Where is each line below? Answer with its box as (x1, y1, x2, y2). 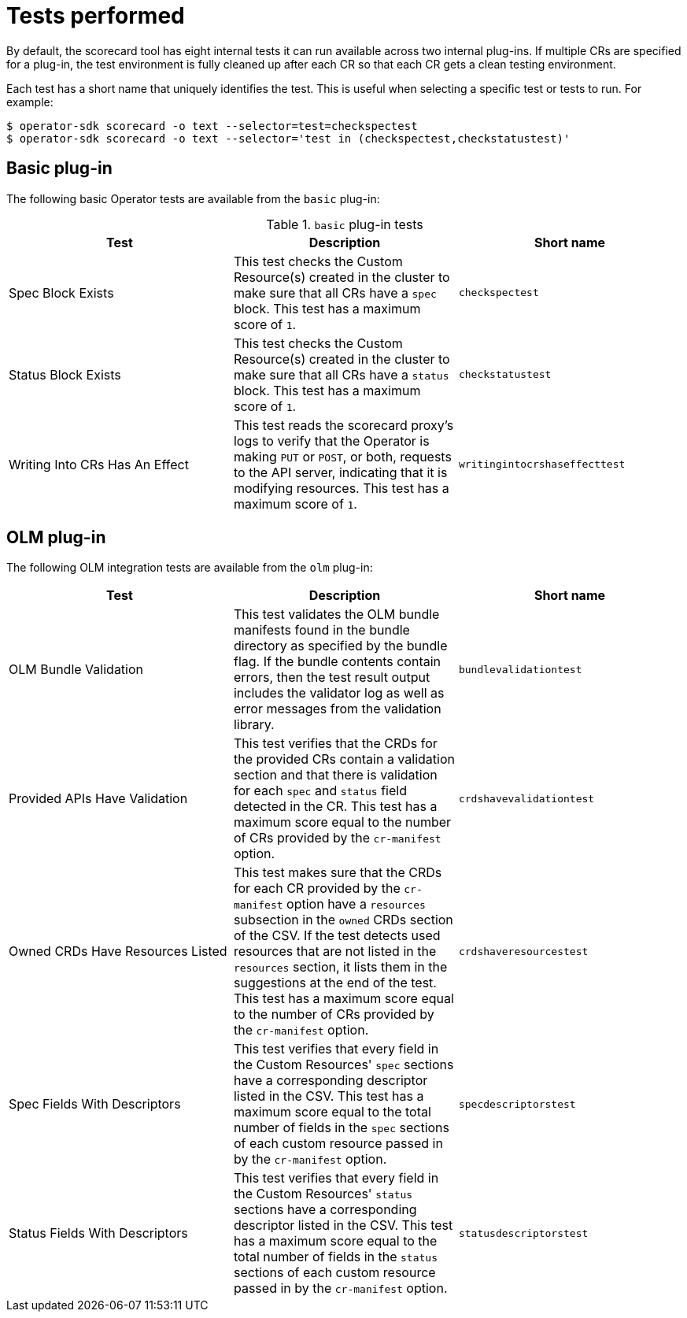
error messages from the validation (233, 701, 441, 717)
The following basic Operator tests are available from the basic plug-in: (6, 191, 380, 205)
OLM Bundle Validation (9, 661, 144, 678)
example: (6, 94, 54, 109)
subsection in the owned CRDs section (233, 912, 453, 928)
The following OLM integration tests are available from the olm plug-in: (6, 561, 373, 575)
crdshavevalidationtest (458, 792, 595, 805)
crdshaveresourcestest (458, 945, 589, 957)
